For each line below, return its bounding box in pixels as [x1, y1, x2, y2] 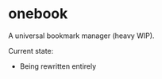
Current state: [8, 46, 54, 55]
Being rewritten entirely [19, 61, 97, 71]
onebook [8, 5, 68, 23]
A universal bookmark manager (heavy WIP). [8, 31, 155, 40]
